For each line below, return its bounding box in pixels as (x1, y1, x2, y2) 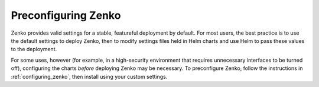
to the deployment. (11, 46, 57, 53)
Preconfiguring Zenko (11, 9, 121, 22)
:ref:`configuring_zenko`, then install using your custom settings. (11, 73, 168, 80)
